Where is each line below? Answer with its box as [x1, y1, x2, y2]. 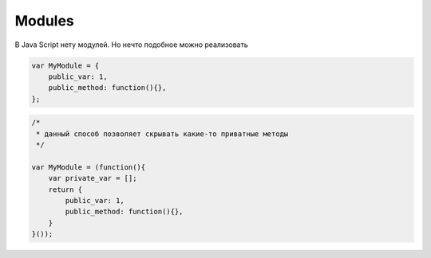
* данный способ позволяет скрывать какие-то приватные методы [36, 129, 289, 139]
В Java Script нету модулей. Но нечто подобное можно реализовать [14, 40, 248, 49]
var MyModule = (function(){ [31, 162, 146, 171]
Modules [14, 12, 75, 29]
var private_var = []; [48, 174, 137, 183]
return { [48, 185, 83, 194]
